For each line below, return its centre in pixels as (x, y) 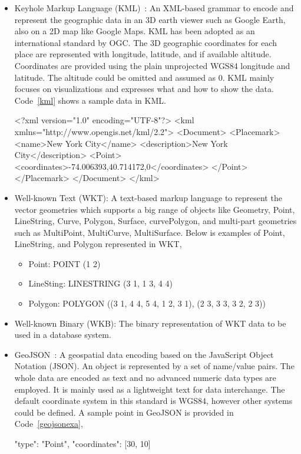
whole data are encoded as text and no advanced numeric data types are (145, 378)
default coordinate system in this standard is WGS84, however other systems (153, 401)
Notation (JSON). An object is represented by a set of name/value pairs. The (154, 366)
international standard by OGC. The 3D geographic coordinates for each (145, 42)
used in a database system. (63, 335)
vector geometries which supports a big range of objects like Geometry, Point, (155, 209)
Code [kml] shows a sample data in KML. (90, 100)
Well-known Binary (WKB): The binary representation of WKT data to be (150, 323)
